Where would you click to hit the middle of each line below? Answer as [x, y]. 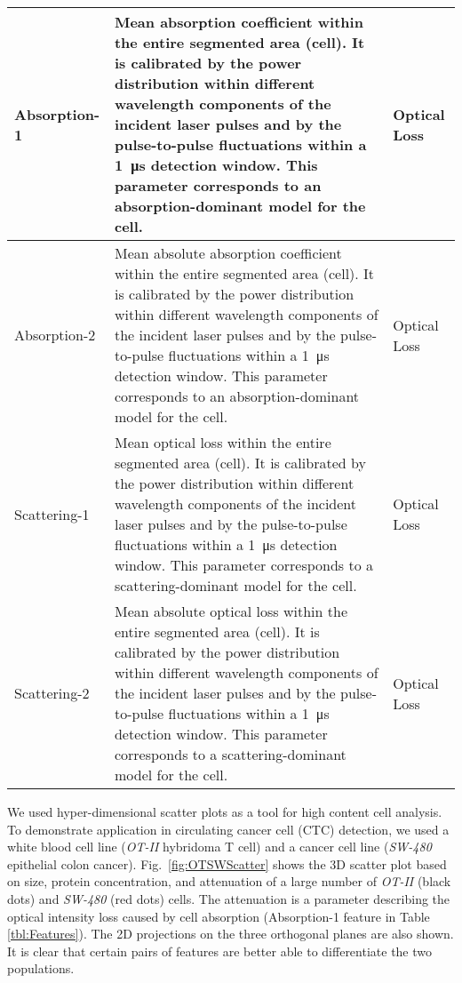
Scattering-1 [52, 514]
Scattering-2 [52, 693]
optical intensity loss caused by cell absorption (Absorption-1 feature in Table [219, 916]
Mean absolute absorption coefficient [228, 253]
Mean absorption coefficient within [239, 22]
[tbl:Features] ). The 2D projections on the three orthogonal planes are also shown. [231, 934]
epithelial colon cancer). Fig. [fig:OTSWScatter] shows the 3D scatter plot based [227, 863]
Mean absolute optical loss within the [231, 611]
